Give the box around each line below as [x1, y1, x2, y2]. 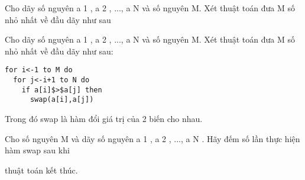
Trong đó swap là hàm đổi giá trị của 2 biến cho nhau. [5, 112, 203, 124]
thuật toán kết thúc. [5, 163, 78, 176]
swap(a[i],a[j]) [30, 95, 94, 104]
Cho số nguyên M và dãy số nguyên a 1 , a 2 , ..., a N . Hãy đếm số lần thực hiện [5, 132, 300, 144]
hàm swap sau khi [5, 144, 70, 156]
